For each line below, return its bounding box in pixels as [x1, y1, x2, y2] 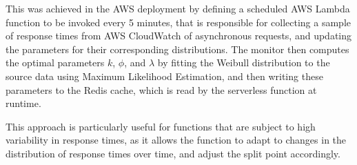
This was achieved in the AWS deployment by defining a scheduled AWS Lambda [6, 1, 350, 15]
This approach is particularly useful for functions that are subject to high [6, 119, 316, 133]
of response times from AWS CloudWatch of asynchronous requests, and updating [6, 28, 352, 43]
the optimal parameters [6, 55, 105, 70]
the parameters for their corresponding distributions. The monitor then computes [6, 41, 349, 56]
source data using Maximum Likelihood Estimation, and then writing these [6, 68, 323, 83]
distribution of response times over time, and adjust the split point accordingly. [6, 146, 340, 160]
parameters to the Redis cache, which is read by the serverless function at [6, 82, 317, 97]
